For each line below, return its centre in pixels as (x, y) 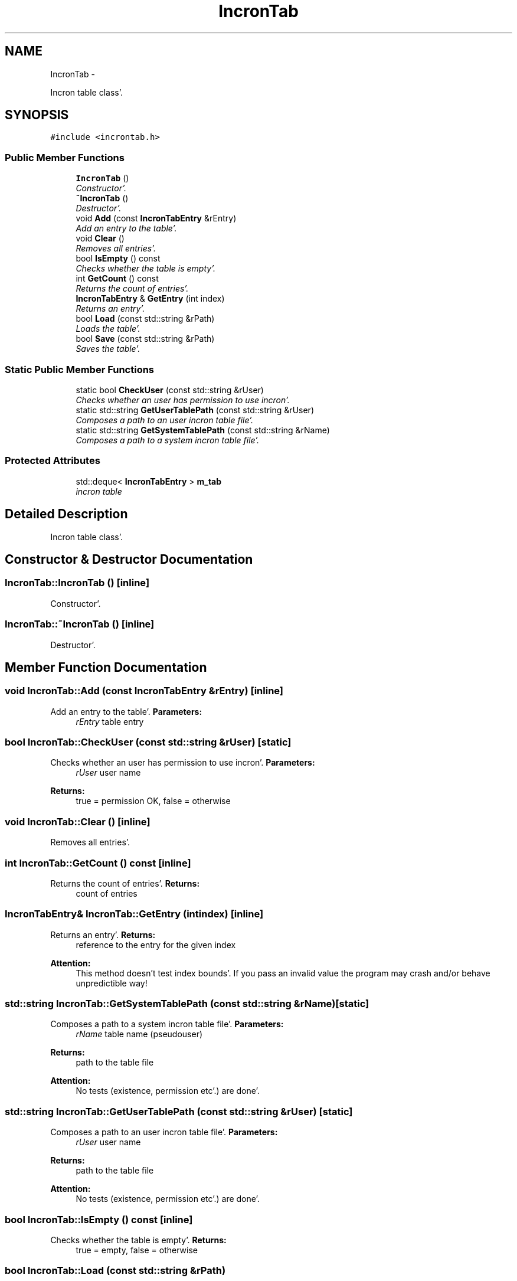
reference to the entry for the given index (156, 945)
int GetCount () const (117, 279)
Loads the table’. (108, 329)
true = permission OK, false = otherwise (153, 801)
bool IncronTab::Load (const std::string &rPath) (115, 1271)
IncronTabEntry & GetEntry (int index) (150, 299)
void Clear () (100, 238)
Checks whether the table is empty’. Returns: (138, 1240)
